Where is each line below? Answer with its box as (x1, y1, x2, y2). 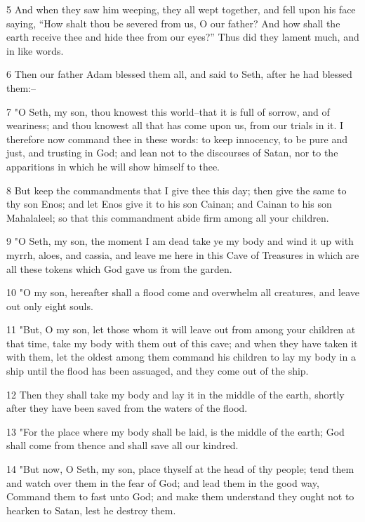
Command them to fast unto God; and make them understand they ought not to (6, 489, 354, 504)
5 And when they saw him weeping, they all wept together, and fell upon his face (6, 2, 356, 16)
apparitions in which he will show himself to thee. (6, 159, 220, 173)
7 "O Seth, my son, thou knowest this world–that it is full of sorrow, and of (6, 104, 330, 119)
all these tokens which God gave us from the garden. (6, 261, 232, 276)
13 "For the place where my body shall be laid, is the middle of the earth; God (6, 424, 345, 439)
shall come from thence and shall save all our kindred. (6, 438, 239, 453)
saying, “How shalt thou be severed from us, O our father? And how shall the (6, 15, 340, 30)
